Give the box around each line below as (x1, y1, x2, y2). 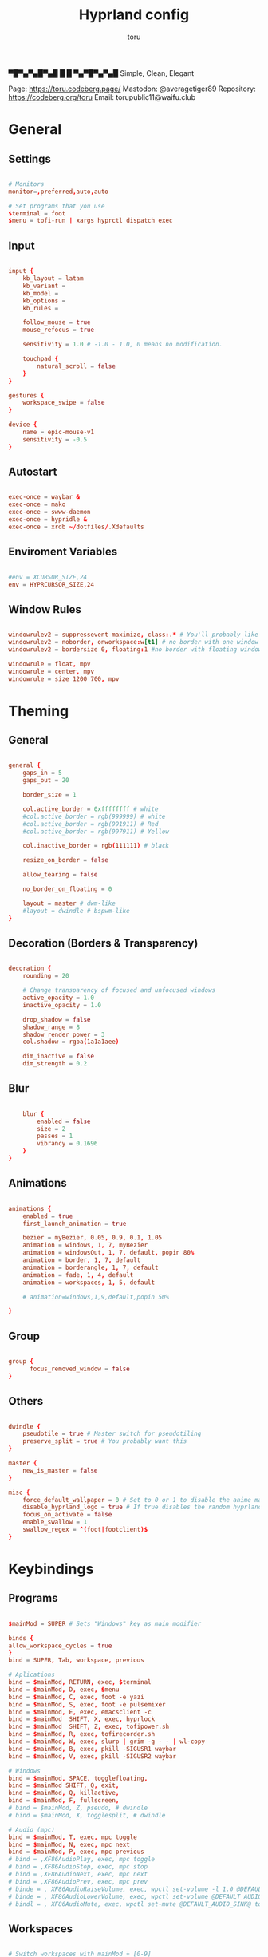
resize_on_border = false (22, 856, 109, 864)
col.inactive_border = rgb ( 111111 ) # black (22, 842, 170, 850)
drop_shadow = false (22, 1015, 91, 1023)
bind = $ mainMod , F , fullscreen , (8, 1797, 120, 1805)
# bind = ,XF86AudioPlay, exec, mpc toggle (8, 1856, 156, 1864)
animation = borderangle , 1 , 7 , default (22, 1263, 159, 1271)
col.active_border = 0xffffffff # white (22, 805, 159, 813)
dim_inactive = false (22, 1052, 94, 1061)
